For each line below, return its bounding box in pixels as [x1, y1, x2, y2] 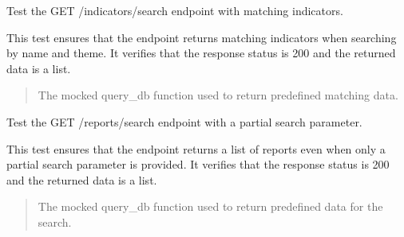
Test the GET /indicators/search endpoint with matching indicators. [6, 2, 343, 18]
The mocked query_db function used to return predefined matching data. [38, 87, 398, 103]
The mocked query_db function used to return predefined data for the [38, 198, 383, 215]
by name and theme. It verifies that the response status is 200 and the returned [6, 45, 396, 61]
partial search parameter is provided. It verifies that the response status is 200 [6, 156, 390, 173]
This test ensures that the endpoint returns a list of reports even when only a [6, 140, 386, 157]
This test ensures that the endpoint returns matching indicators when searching [6, 29, 397, 45]
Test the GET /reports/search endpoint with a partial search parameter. [6, 113, 362, 130]
